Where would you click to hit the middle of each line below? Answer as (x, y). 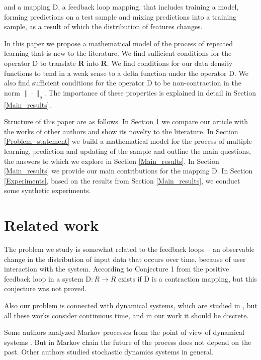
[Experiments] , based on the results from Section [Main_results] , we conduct (122, 180)
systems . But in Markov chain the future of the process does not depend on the (128, 342)
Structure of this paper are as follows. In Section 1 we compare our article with (126, 121)
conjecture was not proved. (45, 288)
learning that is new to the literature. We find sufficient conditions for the (118, 53)
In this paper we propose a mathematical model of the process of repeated (119, 43)
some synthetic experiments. (48, 190)
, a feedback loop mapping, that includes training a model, (148, 7)
